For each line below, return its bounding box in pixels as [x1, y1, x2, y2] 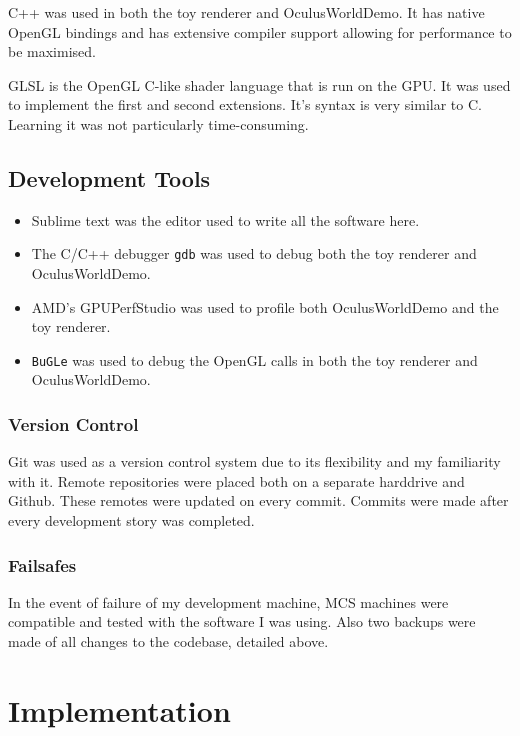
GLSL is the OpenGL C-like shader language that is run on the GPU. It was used [8, 74, 511, 95]
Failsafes [8, 552, 77, 577]
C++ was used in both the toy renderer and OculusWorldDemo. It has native [8, 2, 485, 22]
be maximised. [8, 41, 96, 62]
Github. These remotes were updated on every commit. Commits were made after [8, 490, 509, 511]
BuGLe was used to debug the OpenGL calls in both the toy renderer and [31, 349, 478, 370]
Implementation [8, 689, 231, 730]
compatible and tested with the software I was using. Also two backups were [8, 611, 476, 632]
